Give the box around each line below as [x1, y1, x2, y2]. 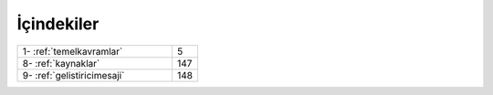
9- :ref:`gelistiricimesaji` [22, 69, 125, 81]
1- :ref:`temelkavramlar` [22, 45, 123, 58]
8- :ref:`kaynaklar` [22, 57, 100, 69]
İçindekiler [16, 14, 100, 34]
